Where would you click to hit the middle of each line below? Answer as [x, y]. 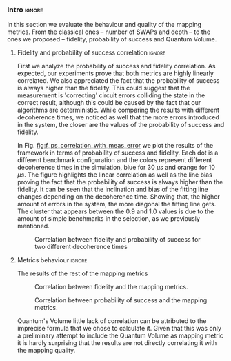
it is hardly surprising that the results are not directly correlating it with [117, 343]
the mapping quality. [46, 351]
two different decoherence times [81, 247]
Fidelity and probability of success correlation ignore [91, 52]
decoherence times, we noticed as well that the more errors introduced [118, 117]
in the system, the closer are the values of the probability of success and [121, 125]
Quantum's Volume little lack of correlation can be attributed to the [112, 321]
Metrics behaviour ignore [52, 260]
